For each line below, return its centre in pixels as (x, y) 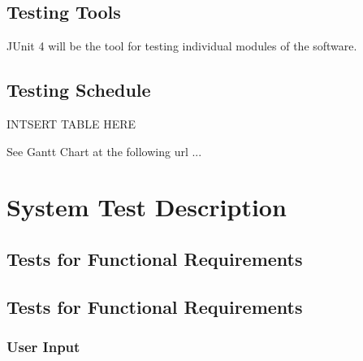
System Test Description (147, 207)
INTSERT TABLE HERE (71, 124)
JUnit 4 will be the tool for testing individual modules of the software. (182, 46)
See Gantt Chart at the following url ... (104, 151)
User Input (43, 347)
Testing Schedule (79, 90)
